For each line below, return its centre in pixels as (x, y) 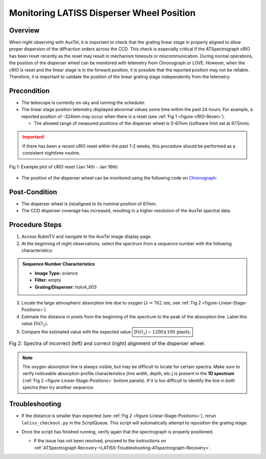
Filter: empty (48, 280)
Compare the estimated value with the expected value (76, 332)
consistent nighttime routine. (51, 153)
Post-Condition (33, 192)
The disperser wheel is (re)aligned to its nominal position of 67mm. (89, 204)
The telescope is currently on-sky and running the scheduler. (83, 102)
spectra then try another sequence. (58, 387)
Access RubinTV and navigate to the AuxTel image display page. (87, 236)
